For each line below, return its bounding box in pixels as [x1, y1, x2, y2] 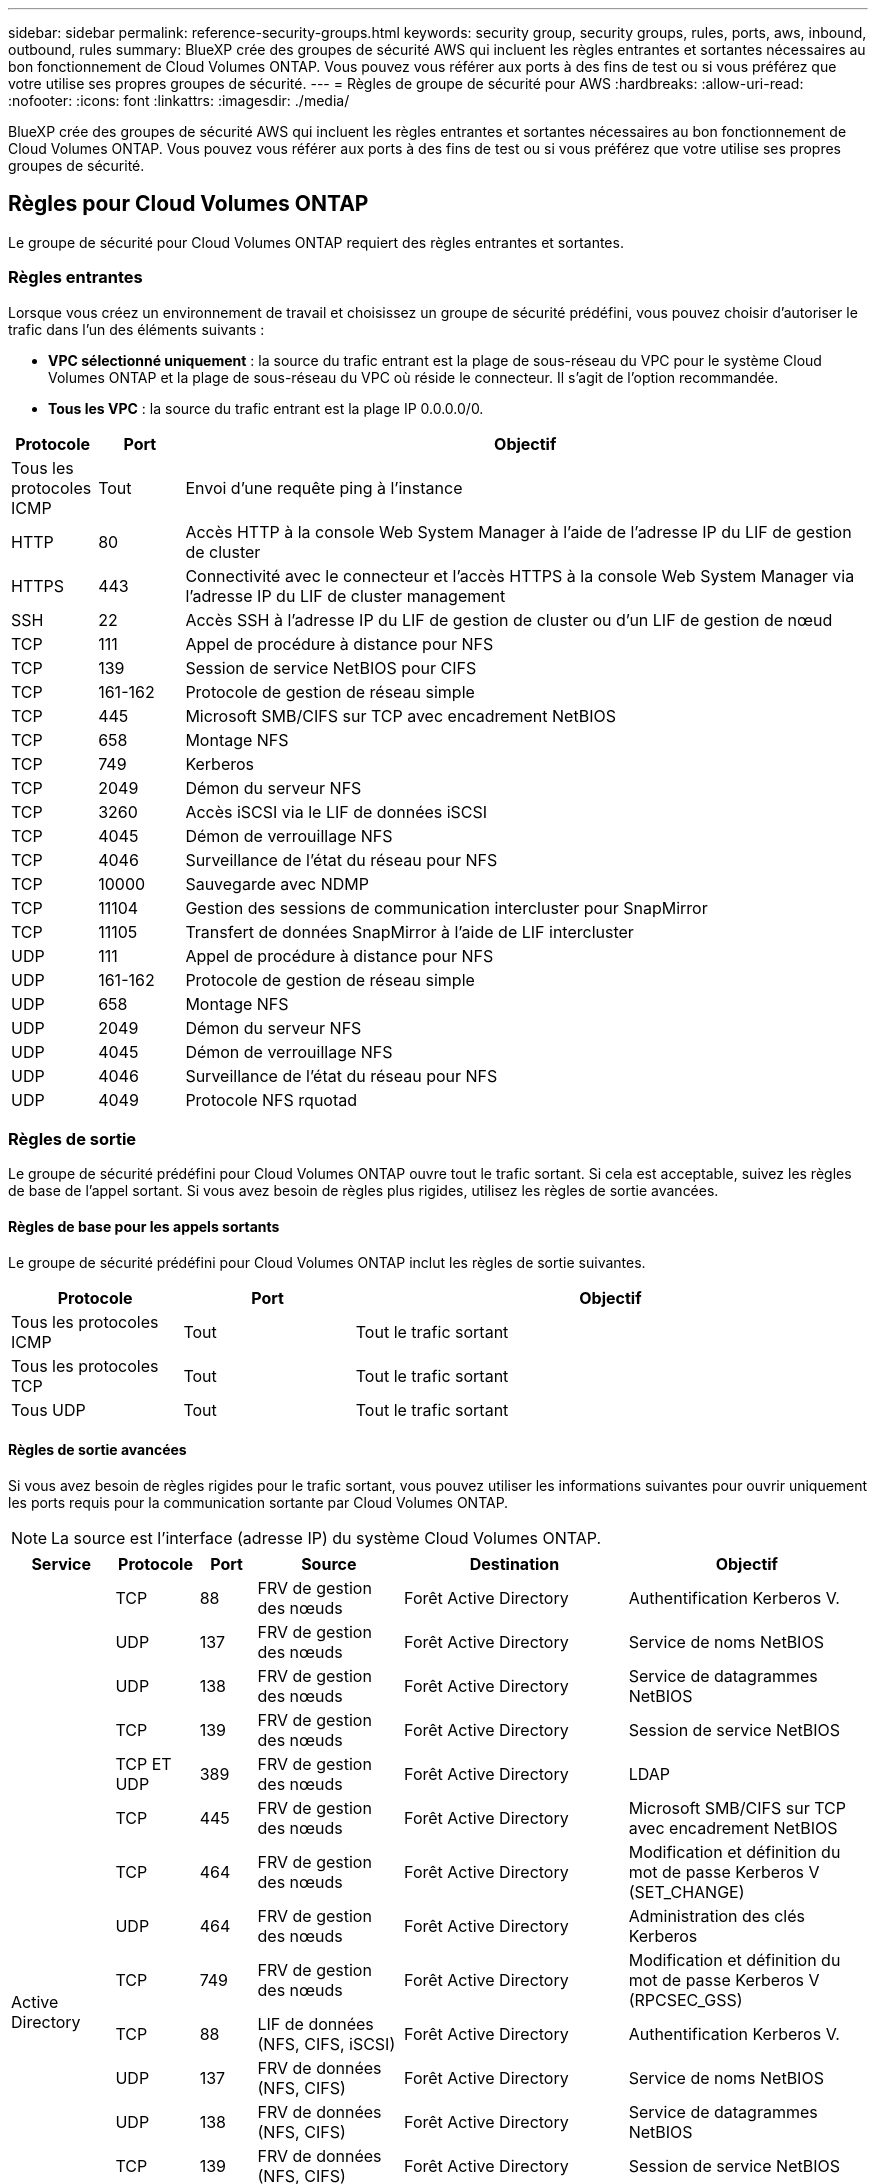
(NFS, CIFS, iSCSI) [257, 2033, 396, 2054]
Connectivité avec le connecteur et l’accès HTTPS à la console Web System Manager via [185, 565, 855, 586]
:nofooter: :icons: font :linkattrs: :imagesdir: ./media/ [8, 92, 350, 109]
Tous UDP [11, 1399, 86, 1420]
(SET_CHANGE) [628, 1881, 745, 1902]
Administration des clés [628, 1905, 805, 1926]
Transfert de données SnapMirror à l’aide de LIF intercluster [185, 921, 634, 942]
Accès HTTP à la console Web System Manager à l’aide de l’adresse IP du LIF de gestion [185, 521, 852, 542]
